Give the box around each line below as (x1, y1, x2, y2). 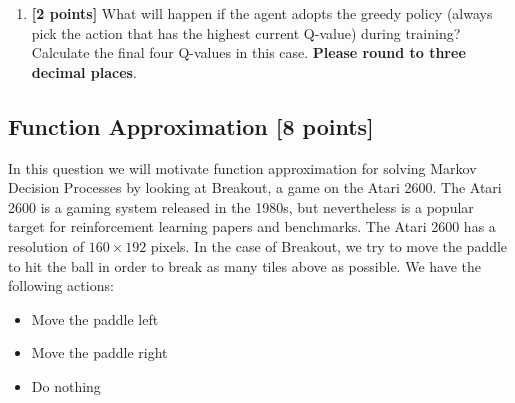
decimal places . (31, 61, 137, 82)
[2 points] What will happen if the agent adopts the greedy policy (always (31, 3, 493, 23)
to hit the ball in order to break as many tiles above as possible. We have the (8, 255, 481, 276)
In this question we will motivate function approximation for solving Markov (8, 157, 477, 178)
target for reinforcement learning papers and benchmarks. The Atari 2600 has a (8, 216, 496, 237)
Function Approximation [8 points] (8, 110, 374, 141)
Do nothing (31, 375, 101, 396)
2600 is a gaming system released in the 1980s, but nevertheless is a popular (8, 196, 474, 217)
